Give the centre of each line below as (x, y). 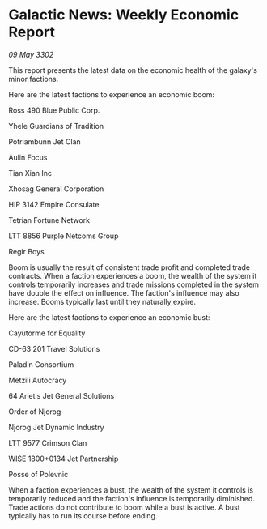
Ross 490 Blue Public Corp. (54, 110)
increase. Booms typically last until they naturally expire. (102, 301)
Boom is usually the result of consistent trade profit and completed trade (129, 267)
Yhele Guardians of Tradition (56, 126)
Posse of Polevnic (38, 474)
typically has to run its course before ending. (83, 515)
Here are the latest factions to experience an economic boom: (112, 94)
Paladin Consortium (41, 364)
